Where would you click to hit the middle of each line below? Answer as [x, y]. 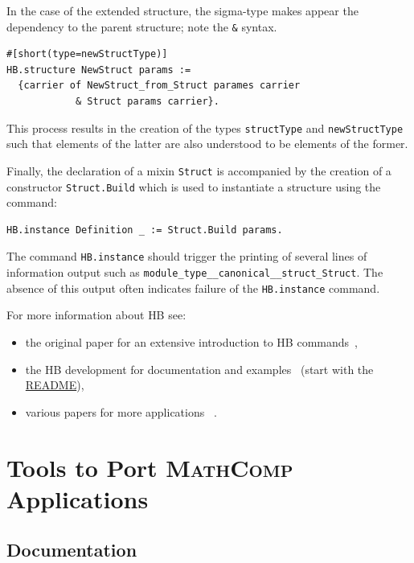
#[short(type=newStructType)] [87, 54]
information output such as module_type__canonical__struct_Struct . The [195, 272]
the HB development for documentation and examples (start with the [199, 369]
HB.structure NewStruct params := [99, 70]
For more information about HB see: [96, 315]
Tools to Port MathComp [150, 467]
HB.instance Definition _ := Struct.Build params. [145, 230]
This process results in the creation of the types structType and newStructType [205, 127]
